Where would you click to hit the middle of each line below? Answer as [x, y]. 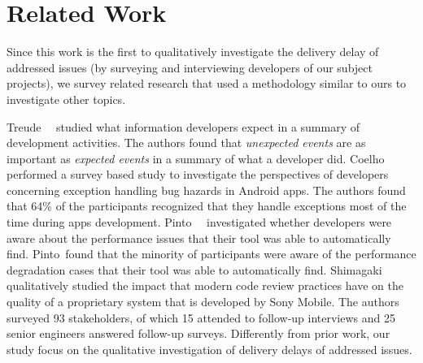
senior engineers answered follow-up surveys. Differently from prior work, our [198, 333]
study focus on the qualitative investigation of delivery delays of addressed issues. [209, 349]
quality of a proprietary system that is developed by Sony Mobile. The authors [203, 302]
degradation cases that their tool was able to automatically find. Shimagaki [194, 269]
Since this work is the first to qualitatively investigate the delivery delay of [193, 52]
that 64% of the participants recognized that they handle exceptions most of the [207, 206]
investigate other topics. [66, 99]
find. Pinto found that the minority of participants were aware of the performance [211, 254]
